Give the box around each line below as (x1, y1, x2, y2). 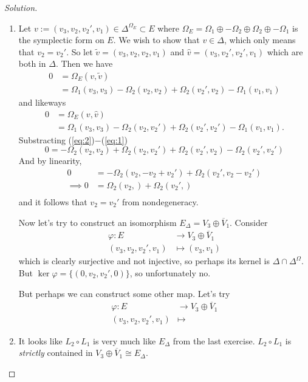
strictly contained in (18, 346, 93, 359)
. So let (66, 45, 93, 58)
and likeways (18, 96, 66, 109)
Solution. (4, 1, 38, 13)
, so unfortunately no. (129, 267, 211, 279)
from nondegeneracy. (121, 195, 199, 208)
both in (18, 57, 46, 70)
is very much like (93, 334, 156, 347)
